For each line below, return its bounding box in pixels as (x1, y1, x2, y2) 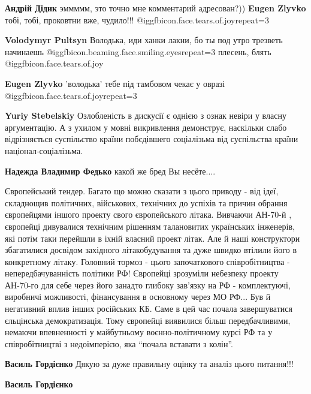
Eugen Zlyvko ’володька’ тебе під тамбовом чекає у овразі (5, 77, 225, 89)
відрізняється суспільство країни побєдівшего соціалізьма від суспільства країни (5, 133, 298, 145)
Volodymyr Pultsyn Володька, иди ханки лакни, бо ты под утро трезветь (5, 34, 283, 46)
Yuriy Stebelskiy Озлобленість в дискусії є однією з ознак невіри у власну (5, 109, 286, 122)
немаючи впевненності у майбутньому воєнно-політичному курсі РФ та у (5, 326, 273, 338)
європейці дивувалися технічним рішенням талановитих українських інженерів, (5, 219, 295, 232)
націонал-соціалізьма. (5, 144, 83, 157)
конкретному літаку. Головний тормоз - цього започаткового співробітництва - (5, 255, 290, 267)
